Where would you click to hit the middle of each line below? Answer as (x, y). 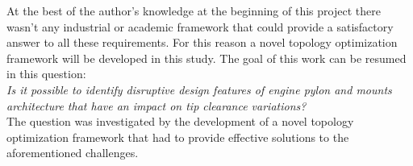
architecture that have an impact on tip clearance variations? (156, 105)
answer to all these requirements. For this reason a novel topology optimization (202, 42)
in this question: (46, 74)
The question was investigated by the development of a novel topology (180, 121)
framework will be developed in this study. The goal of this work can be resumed (206, 58)
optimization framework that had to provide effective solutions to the (178, 137)
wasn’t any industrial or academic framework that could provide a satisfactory (200, 26)
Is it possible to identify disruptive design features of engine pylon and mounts (199, 89)
